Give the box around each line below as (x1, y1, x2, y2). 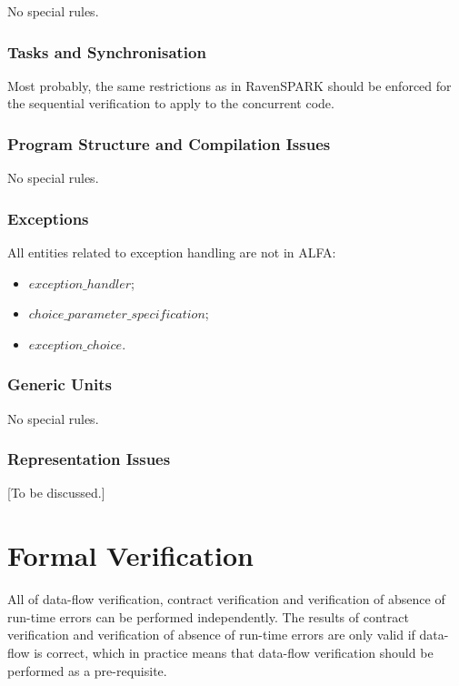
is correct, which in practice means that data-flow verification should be (34, 642, 434, 661)
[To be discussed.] (7, 483, 105, 502)
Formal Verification (7, 537, 254, 574)
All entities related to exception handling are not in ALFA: (7, 243, 336, 262)
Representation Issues (7, 448, 171, 470)
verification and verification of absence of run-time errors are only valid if (7, 625, 415, 644)
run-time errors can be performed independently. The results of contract (7, 607, 409, 626)
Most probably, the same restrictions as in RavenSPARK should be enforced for (7, 76, 452, 95)
